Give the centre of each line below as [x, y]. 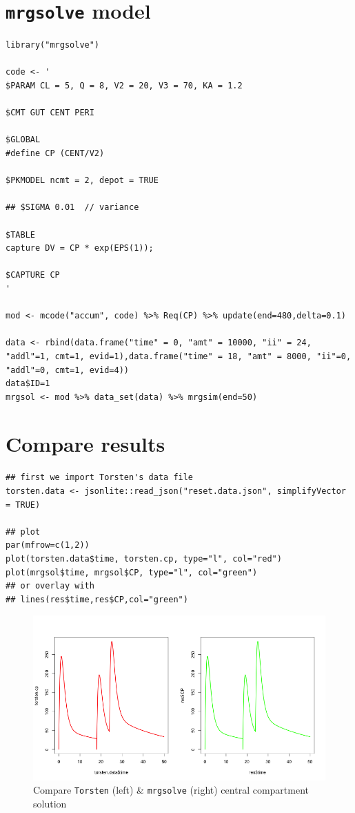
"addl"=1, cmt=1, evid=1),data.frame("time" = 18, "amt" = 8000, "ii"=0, [179, 356]
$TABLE [20, 235]
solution [50, 804]
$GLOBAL [23, 140]
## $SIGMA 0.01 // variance [72, 208]
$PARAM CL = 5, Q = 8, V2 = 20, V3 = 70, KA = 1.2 [124, 86]
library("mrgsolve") [53, 45]
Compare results [85, 444]
